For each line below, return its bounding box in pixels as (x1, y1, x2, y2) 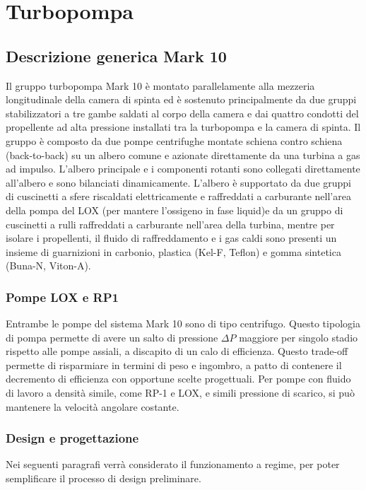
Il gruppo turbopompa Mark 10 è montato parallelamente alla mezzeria (6, 78, 315, 93)
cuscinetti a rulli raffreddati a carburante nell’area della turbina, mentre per (6, 216, 335, 231)
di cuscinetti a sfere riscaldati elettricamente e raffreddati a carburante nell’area (6, 189, 351, 204)
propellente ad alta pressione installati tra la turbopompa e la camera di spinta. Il (6, 119, 361, 134)
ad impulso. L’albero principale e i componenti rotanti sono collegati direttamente (6, 161, 360, 176)
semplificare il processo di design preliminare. (6, 471, 201, 486)
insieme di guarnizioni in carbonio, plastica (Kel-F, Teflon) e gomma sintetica (6, 244, 341, 259)
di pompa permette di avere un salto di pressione (6, 329, 218, 344)
